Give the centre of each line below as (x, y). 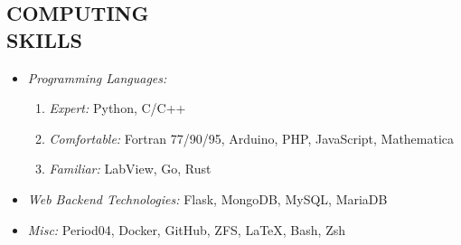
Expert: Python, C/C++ (118, 108)
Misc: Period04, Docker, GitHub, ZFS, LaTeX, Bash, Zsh (186, 229)
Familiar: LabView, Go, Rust (130, 169)
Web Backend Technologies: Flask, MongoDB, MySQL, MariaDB (207, 198)
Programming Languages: (97, 77)
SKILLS (44, 39)
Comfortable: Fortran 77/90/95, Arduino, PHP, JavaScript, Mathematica (252, 138)
